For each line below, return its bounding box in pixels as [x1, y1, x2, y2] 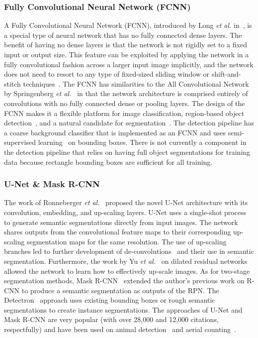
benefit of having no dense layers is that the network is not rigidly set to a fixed [4, 39, 247, 50]
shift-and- [211, 69, 241, 79]
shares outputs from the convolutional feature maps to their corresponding [4, 226, 231, 237]
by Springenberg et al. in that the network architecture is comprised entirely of [4, 88, 248, 99]
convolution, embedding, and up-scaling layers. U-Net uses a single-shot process [4, 207, 247, 217]
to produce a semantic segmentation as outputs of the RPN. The [21, 285, 219, 295]
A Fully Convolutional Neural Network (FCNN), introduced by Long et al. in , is [4, 20, 252, 30]
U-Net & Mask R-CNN [4, 178, 100, 190]
